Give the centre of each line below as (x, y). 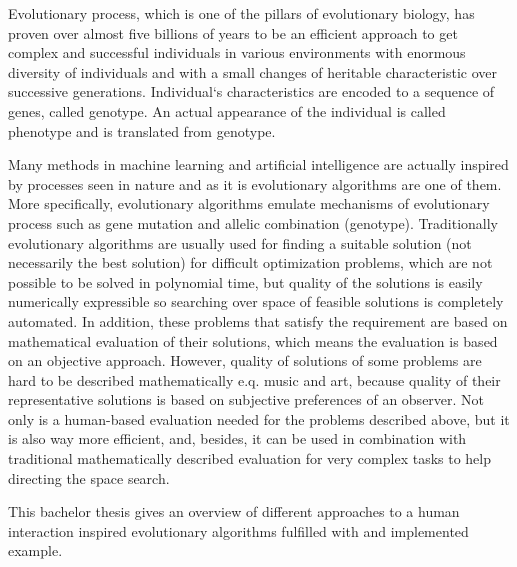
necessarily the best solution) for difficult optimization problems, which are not (250, 262)
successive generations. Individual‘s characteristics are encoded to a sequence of (251, 91)
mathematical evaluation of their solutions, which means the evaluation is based (253, 340)
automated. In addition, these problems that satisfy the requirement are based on (258, 320)
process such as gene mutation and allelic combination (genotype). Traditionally (253, 222)
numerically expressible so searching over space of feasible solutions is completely (256, 301)
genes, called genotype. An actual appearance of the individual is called (227, 110)
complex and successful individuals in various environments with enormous (237, 52)
